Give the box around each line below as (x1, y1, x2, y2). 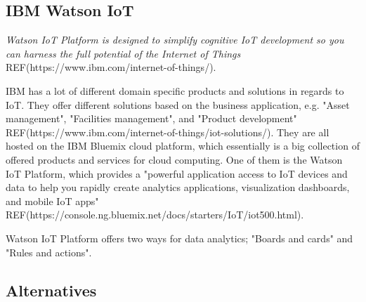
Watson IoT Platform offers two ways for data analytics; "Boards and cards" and (6, 230, 353, 245)
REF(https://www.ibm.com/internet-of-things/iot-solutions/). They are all (6, 124, 329, 139)
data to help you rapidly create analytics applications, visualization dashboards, (6, 180, 350, 195)
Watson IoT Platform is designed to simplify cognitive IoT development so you (6, 32, 344, 47)
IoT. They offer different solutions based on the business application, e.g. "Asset (6, 97, 350, 112)
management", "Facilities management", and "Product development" (6, 111, 297, 126)
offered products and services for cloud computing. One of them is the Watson (6, 152, 343, 166)
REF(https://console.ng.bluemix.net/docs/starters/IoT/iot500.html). (6, 207, 304, 222)
